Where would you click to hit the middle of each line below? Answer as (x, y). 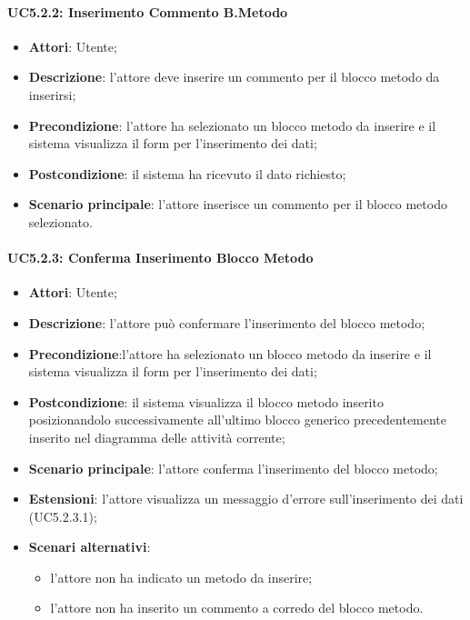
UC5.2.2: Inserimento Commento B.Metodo (148, 11)
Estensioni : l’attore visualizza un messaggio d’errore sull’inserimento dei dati (246, 499)
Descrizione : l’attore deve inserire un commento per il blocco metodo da (234, 77)
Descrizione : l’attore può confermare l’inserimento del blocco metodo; (227, 322)
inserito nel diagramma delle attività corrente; (157, 437)
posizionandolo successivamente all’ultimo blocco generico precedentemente (238, 420)
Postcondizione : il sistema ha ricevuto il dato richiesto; (187, 173)
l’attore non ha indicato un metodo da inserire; (181, 577)
